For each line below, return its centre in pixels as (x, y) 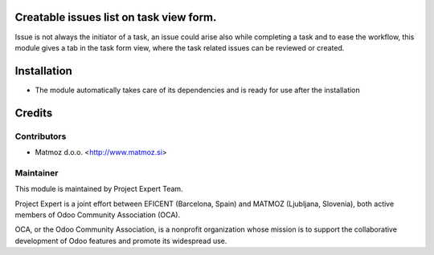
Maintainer (37, 172)
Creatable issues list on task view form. (116, 17)
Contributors (41, 136)
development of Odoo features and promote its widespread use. (121, 241)
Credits (34, 113)
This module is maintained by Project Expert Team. (99, 189)
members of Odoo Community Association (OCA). (98, 215)
